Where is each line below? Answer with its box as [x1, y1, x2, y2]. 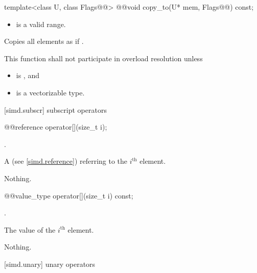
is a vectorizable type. [16, 87, 85, 97]
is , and [16, 70, 39, 81]
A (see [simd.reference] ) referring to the [4, 156, 128, 166]
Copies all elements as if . [4, 36, 84, 46]
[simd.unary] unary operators [4, 258, 96, 269]
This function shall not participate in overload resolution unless [4, 53, 203, 63]
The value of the [4, 224, 56, 235]
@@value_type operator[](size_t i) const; [4, 190, 133, 201]
